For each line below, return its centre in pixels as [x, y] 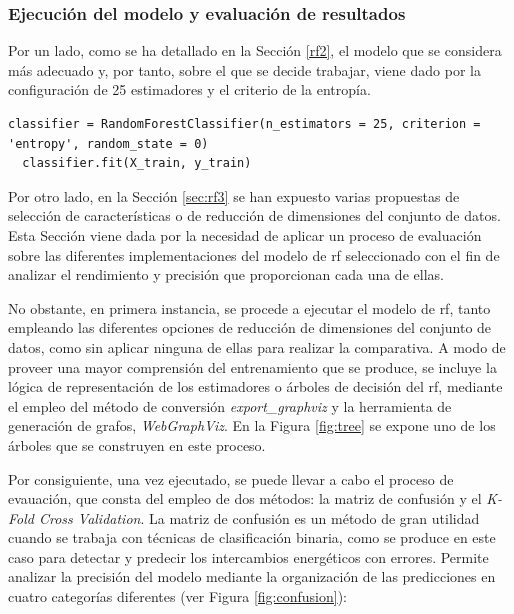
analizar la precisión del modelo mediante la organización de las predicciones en [252, 576]
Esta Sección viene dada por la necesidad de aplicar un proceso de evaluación [245, 234]
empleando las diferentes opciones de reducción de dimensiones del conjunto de [250, 327]
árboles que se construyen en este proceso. [137, 444]
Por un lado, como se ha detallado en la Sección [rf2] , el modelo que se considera [255, 50]
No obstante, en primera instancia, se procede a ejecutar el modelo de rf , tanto [249, 307]
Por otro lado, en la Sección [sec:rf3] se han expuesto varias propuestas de [234, 195]
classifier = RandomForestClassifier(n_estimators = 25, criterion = [244, 124]
